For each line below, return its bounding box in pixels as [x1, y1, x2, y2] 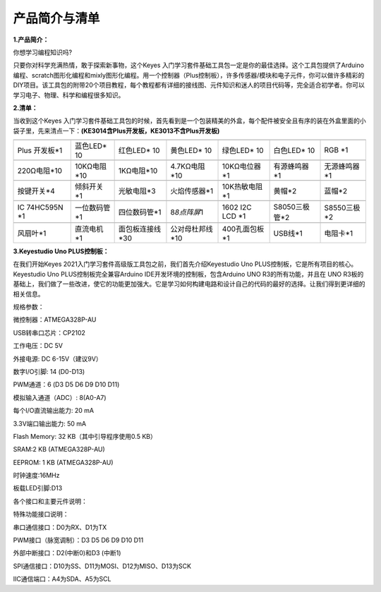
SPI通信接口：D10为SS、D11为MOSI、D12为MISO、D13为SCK [13, 562, 192, 570]
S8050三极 [273, 202, 310, 212]
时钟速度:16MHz [13, 471, 60, 480]
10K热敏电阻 [222, 182, 263, 192]
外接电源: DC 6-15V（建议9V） [13, 354, 102, 363]
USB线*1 [273, 229, 303, 238]
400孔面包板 [222, 224, 265, 234]
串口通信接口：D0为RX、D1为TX [13, 523, 107, 531]
